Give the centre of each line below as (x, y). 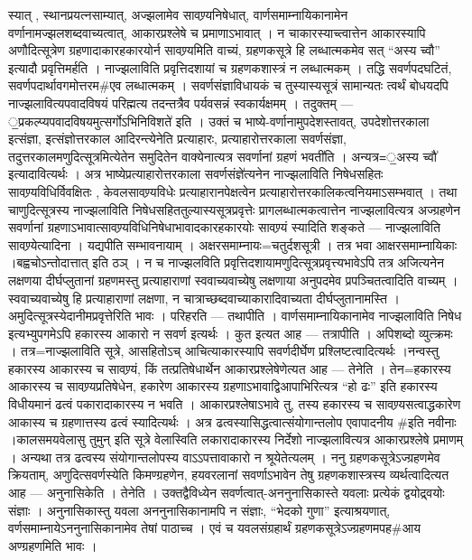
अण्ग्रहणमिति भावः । (53, 545)
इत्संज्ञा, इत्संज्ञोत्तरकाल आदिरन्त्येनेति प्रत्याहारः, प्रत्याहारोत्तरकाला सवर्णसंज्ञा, (177, 139)
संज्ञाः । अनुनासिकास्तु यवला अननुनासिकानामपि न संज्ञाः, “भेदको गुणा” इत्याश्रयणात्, (199, 510)
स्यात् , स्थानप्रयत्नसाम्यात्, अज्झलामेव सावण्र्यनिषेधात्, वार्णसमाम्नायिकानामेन (178, 14)
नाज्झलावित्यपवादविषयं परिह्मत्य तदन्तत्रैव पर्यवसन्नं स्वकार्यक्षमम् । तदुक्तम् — (181, 103)
